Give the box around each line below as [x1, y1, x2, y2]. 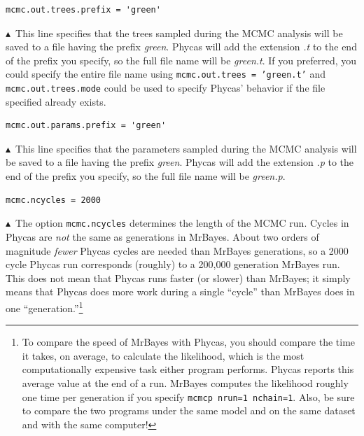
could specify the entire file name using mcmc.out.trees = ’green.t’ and [6, 66, 326, 81]
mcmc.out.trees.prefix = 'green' [6, 5, 161, 15]
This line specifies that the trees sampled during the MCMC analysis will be [15, 25, 343, 40]
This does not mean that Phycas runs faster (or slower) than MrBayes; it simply [6, 270, 351, 285]
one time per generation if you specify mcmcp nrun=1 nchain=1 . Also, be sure [22, 389, 355, 404]
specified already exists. [6, 94, 106, 108]
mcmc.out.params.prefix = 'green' [6, 120, 167, 131]
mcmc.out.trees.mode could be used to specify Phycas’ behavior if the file [6, 80, 325, 95]
